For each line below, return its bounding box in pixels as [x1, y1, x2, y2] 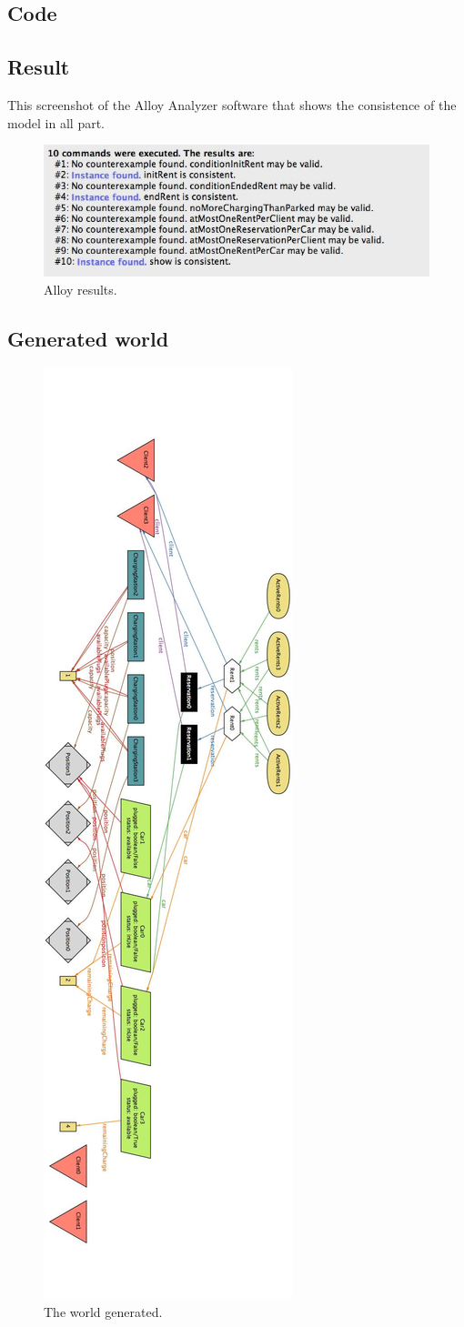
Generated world [7, 325, 169, 352]
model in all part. [7, 113, 106, 132]
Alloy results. [44, 280, 117, 299]
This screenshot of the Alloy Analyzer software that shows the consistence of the [7, 95, 457, 114]
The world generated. [44, 1302, 163, 1322]
